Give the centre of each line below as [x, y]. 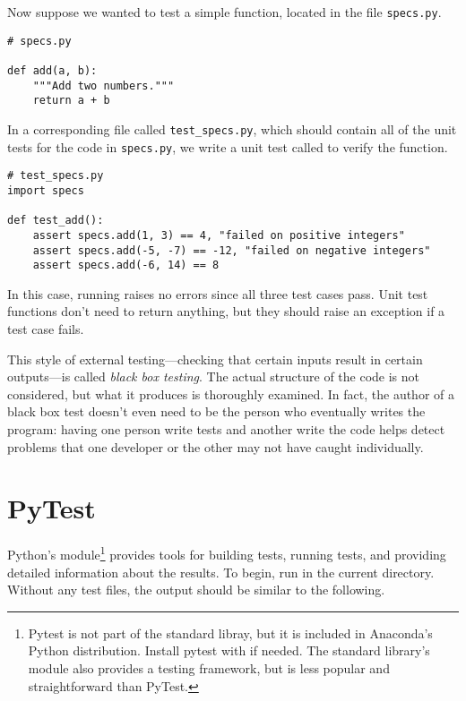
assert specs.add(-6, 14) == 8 [126, 265]
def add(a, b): [52, 70]
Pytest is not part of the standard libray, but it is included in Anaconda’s [230, 633]
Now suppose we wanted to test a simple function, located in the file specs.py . [224, 12]
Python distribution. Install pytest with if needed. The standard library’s [229, 650]
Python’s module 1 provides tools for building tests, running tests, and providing [227, 553]
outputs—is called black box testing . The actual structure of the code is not [214, 376]
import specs [46, 190]
